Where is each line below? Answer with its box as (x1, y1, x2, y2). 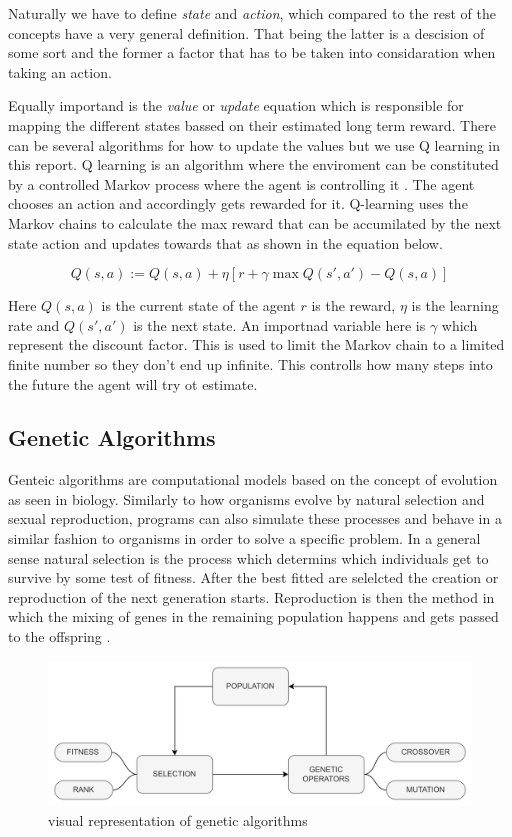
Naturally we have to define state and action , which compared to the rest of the (8, 3, 496, 23)
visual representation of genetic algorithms (48, 809, 308, 830)
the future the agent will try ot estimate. (8, 373, 258, 394)
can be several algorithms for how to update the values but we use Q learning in (8, 134, 500, 155)
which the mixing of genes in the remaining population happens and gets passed (8, 606, 499, 627)
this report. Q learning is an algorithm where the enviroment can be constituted (8, 154, 499, 175)
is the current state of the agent (101, 295, 296, 316)
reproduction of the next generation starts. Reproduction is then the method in (8, 586, 495, 607)
